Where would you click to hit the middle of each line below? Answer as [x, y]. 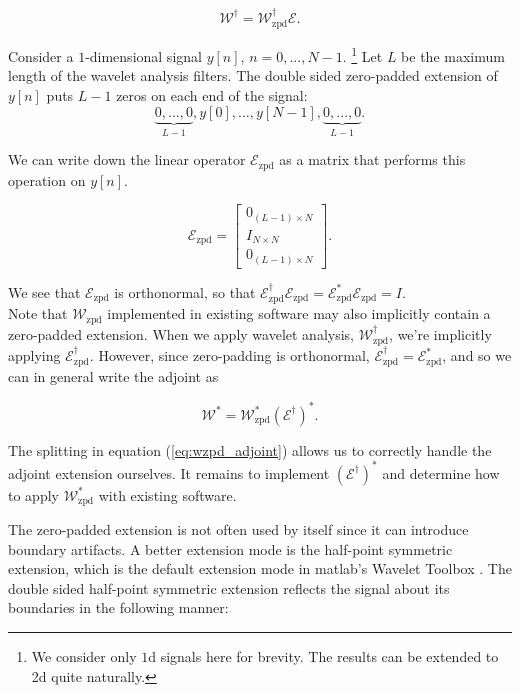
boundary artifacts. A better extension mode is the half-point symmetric [230, 548]
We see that [44, 291]
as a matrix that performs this [372, 159]
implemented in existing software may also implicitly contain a [299, 313]
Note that [38, 313]
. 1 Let [362, 54]
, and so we [477, 355]
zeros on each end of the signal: [212, 95]
